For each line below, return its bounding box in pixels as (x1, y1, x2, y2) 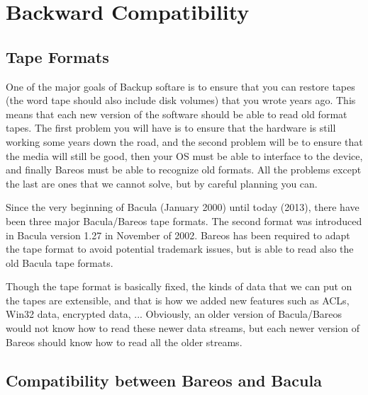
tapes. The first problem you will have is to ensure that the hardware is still (6, 120, 336, 135)
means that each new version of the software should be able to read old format (6, 106, 347, 121)
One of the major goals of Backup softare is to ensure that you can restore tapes (6, 79, 355, 93)
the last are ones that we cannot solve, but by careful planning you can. (6, 176, 318, 190)
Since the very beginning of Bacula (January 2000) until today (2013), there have (6, 200, 359, 214)
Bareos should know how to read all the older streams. (6, 334, 242, 349)
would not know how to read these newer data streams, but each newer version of (6, 321, 359, 336)
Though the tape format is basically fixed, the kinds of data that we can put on (6, 279, 352, 294)
